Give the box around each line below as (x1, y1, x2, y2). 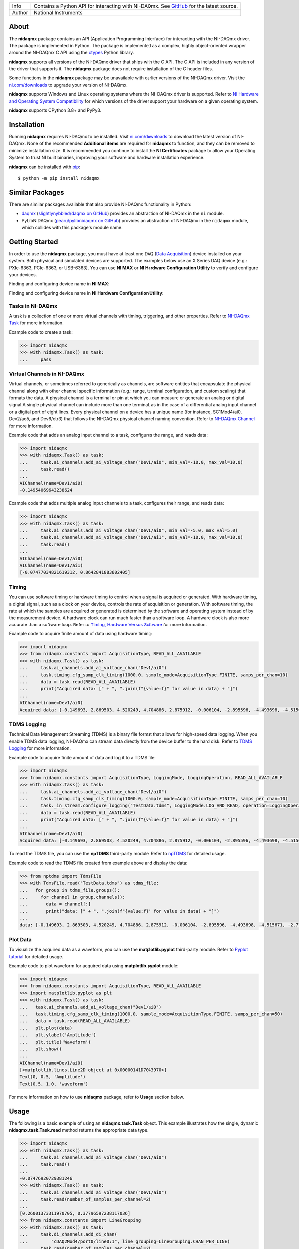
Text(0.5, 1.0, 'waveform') (19, 1081, 88, 1087)
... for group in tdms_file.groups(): (19, 887, 120, 893)
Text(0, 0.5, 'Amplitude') (19, 1074, 86, 1080)
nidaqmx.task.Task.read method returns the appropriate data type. (9, 1127, 149, 1133)
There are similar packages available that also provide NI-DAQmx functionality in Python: (9, 201, 192, 207)
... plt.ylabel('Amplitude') (19, 1032, 97, 1038)
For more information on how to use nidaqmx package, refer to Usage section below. (9, 1094, 184, 1100)
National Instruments (34, 9, 83, 16)
